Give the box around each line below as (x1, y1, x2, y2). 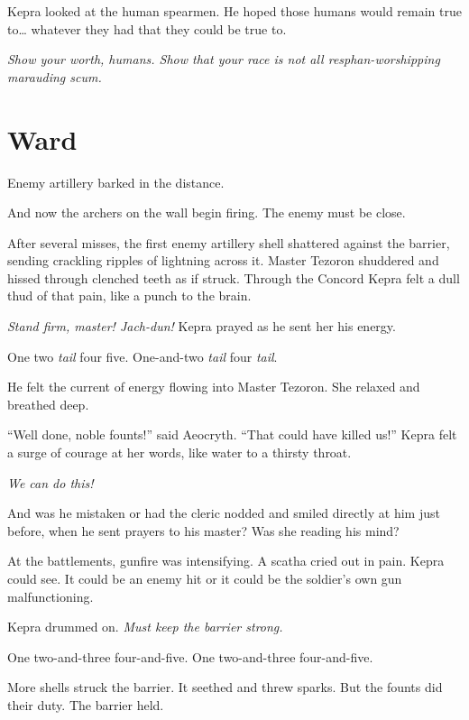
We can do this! (7, 473, 94, 492)
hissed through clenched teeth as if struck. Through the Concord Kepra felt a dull (7, 268, 460, 287)
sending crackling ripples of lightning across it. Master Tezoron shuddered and (7, 251, 439, 270)
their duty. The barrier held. (7, 695, 164, 714)
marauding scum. (7, 67, 102, 86)
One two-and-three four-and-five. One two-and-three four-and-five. (7, 647, 373, 666)
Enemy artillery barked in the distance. (7, 172, 225, 191)
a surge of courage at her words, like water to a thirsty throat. (7, 443, 352, 462)
